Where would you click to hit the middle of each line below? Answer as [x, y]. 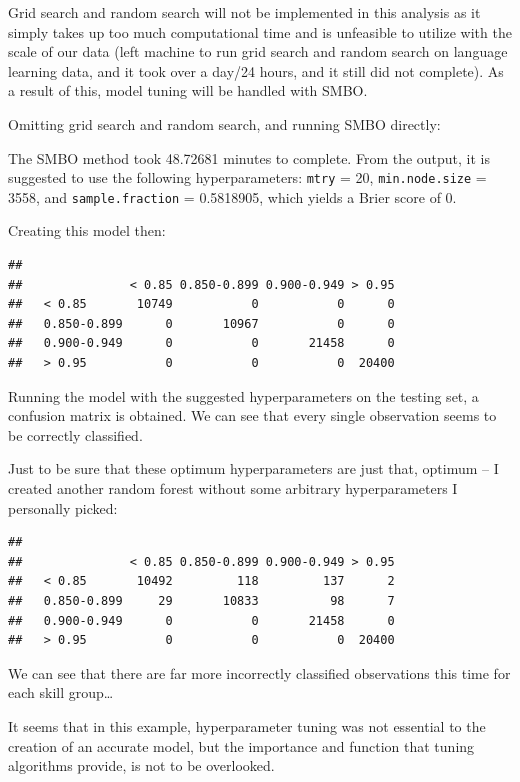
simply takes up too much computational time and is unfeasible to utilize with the [260, 31]
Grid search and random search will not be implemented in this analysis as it [244, 12]
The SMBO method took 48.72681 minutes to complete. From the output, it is [249, 157]
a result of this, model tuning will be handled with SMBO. [188, 90]
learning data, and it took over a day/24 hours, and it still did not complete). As [256, 70]
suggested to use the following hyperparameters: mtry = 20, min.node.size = [247, 177]
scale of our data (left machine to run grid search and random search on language [258, 51]
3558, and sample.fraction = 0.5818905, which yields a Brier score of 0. [232, 196]
